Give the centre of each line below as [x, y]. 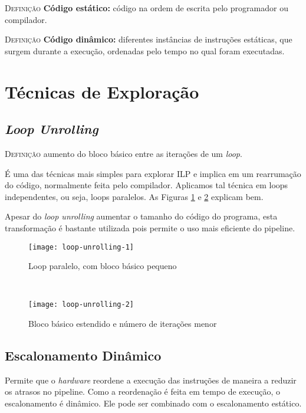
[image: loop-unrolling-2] [81, 305]
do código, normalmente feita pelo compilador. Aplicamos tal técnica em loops [147, 185]
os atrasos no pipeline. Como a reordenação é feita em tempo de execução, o [142, 391]
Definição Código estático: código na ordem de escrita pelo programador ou [147, 8]
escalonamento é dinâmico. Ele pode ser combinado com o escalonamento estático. [153, 403]
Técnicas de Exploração [102, 91]
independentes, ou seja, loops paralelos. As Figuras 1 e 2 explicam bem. [134, 196]
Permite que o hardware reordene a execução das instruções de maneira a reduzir [151, 380]
